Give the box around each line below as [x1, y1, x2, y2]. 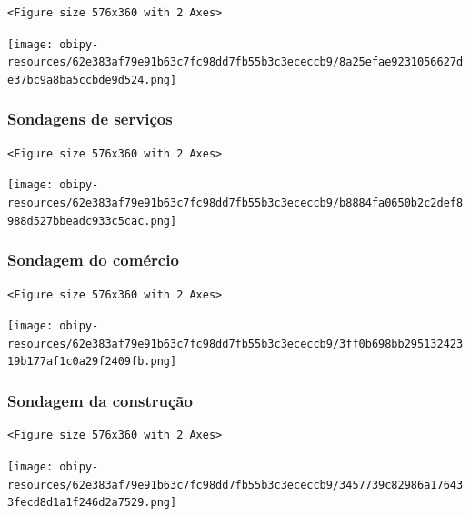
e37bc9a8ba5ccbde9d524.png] [7, 73, 177, 86]
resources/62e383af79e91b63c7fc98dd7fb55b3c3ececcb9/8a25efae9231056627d [7, 56, 464, 69]
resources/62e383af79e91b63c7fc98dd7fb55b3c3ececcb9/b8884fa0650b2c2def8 [7, 197, 464, 210]
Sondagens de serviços [7, 107, 173, 130]
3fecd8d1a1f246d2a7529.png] [7, 496, 177, 510]
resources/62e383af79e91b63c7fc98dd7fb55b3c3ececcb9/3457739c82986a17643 [7, 478, 464, 491]
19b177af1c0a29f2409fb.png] [7, 355, 177, 369]
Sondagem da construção [7, 390, 193, 412]
